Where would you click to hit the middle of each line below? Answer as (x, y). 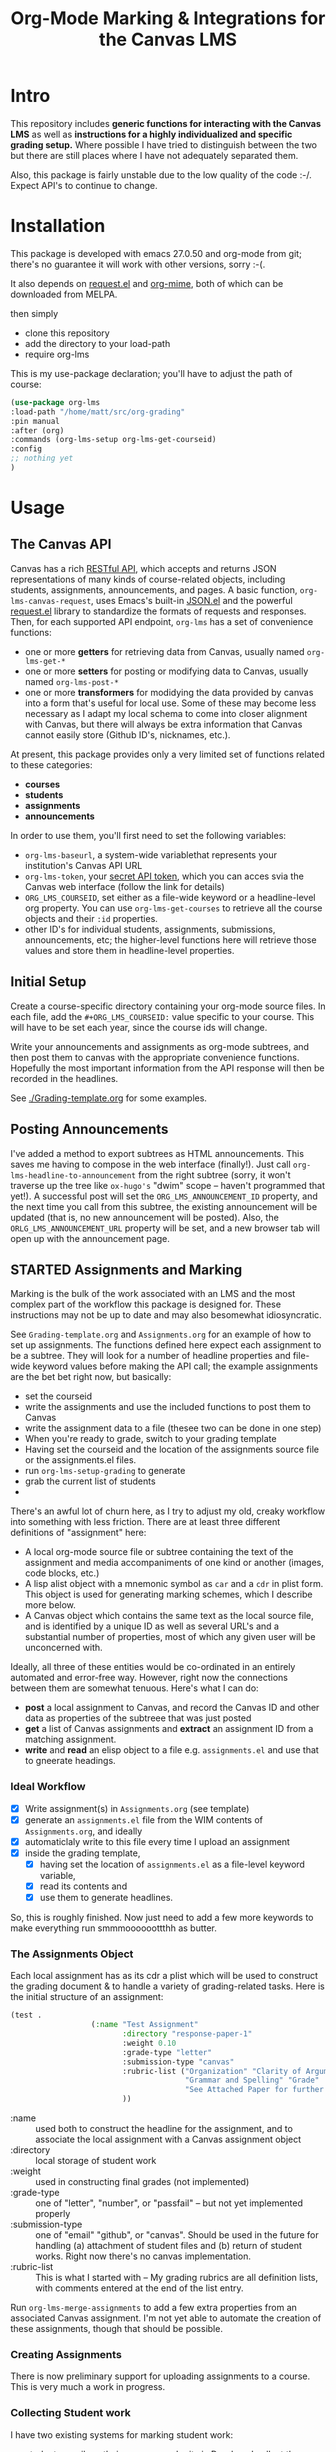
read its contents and (83, 1886)
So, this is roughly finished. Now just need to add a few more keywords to (162, 1918)
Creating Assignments (66, 2355)
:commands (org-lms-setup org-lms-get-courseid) (113, 440)
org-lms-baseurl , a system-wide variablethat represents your (151, 854)
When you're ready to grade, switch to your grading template (150, 1439)
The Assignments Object (72, 1954)
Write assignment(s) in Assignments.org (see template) (137, 1808)
